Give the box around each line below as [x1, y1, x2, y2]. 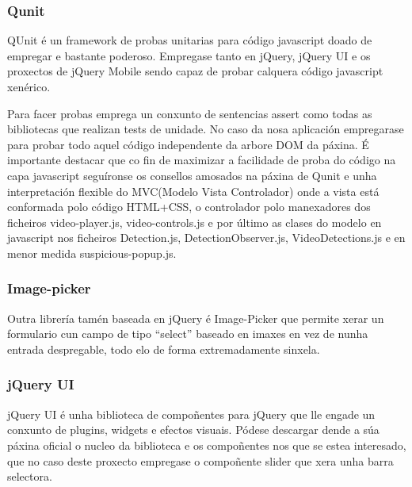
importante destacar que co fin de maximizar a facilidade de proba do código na [7, 151, 396, 168]
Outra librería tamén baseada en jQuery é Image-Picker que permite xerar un [7, 309, 384, 326]
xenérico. [7, 79, 51, 94]
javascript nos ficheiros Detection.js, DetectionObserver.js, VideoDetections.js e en [7, 229, 406, 246]
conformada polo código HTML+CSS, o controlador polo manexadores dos [7, 198, 371, 215]
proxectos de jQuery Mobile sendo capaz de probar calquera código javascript [7, 63, 383, 79]
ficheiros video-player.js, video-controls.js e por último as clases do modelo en [7, 213, 382, 230]
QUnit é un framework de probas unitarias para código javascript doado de [7, 32, 372, 48]
